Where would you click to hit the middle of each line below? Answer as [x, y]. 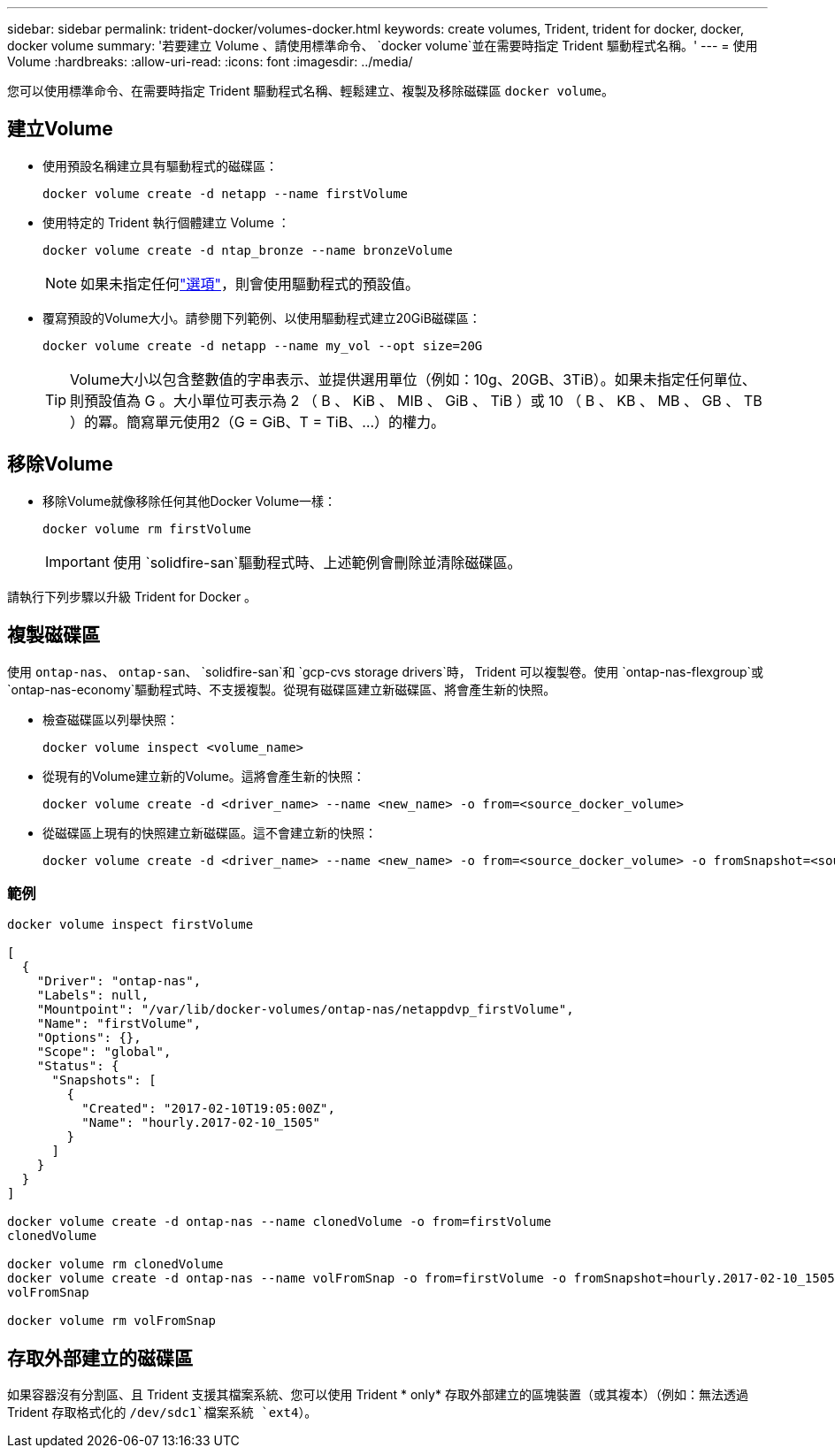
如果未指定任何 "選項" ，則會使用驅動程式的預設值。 [250, 283]
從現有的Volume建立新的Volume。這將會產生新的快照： [204, 776]
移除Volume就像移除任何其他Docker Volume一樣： [190, 501]
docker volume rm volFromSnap [112, 1321]
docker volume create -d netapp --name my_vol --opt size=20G [263, 345]
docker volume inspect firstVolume [130, 925]
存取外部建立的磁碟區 [100, 1358]
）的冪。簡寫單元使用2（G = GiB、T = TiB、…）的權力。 [257, 421]
